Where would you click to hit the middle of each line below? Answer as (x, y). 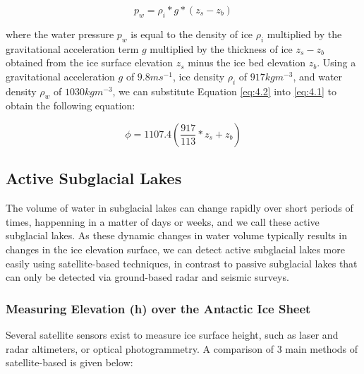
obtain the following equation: (71, 105)
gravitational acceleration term (72, 48)
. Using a (336, 62)
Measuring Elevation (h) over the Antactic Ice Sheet (158, 308)
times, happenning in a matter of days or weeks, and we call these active (163, 221)
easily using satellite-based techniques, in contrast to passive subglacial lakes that (182, 263)
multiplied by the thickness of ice (221, 48)
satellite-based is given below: (69, 362)
